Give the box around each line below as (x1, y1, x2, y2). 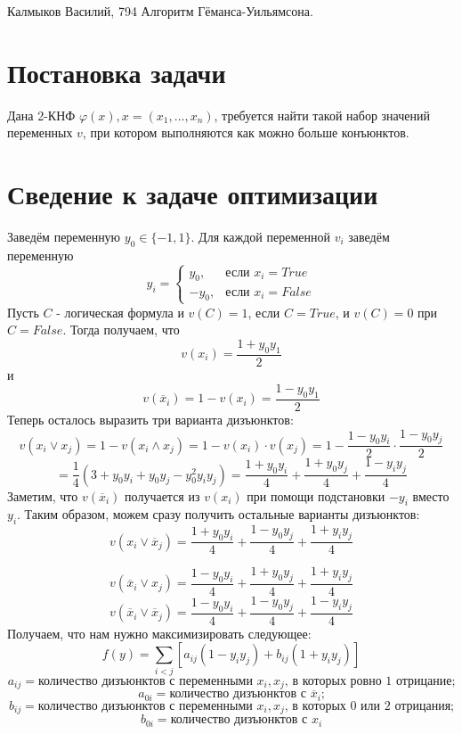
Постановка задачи (7, 54, 226, 90)
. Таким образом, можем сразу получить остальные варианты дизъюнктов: (17, 505, 420, 524)
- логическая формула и (56, 302, 184, 321)
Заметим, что (7, 486, 78, 505)
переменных (7, 123, 73, 142)
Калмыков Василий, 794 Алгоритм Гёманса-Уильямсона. (7, 2, 313, 20)
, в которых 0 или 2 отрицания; (284, 699, 455, 713)
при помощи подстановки (247, 486, 385, 505)
